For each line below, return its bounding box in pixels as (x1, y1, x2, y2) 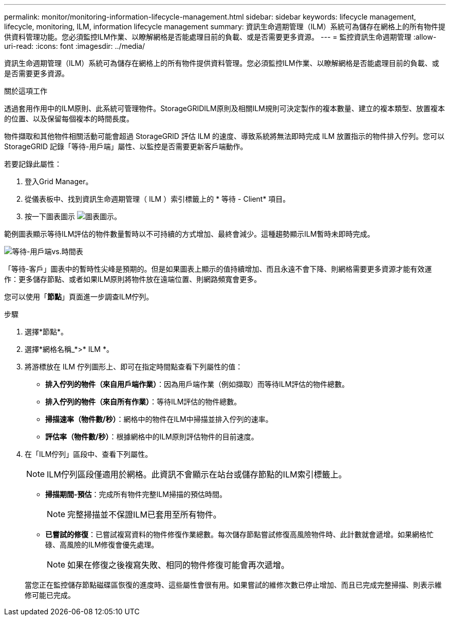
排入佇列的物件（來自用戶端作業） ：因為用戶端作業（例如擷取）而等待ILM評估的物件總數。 (45, 380, 349, 388)
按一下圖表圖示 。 (25, 212, 121, 221)
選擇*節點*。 (25, 327, 68, 336)
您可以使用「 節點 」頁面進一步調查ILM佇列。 (4, 292, 154, 301)
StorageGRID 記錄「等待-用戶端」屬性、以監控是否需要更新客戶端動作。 (4, 142, 248, 151)
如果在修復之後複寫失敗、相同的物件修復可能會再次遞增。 (67, 560, 290, 570)
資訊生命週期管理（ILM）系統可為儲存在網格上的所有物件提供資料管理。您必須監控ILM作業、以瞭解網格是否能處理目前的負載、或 (4, 59, 439, 67)
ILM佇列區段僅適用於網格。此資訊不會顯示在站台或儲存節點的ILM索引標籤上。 (47, 469, 347, 480)
